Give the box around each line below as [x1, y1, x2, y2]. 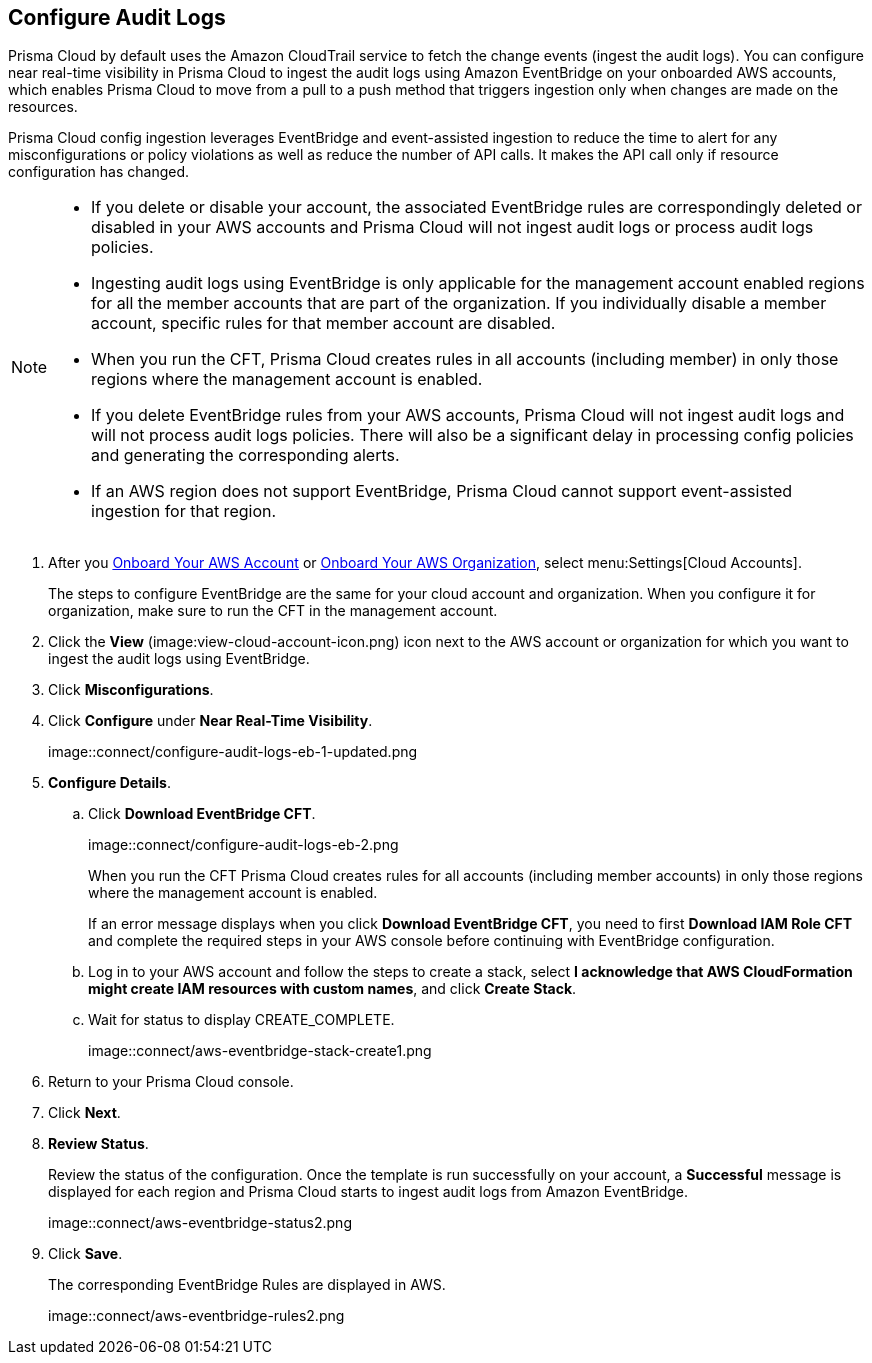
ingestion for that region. [91, 501, 277, 522]
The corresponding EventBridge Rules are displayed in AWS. [48, 1276, 446, 1294]
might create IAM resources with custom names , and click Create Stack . [88, 980, 577, 998]
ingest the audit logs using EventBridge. [48, 650, 310, 668]
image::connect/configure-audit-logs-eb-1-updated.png [48, 743, 418, 761]
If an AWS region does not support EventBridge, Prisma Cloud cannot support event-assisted [91, 481, 793, 502]
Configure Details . [48, 774, 171, 792]
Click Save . [48, 1245, 123, 1263]
